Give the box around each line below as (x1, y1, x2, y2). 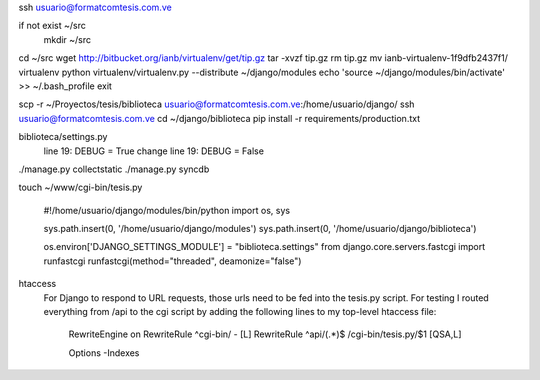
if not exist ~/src (18, 20, 87, 32)
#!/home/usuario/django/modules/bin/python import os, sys (43, 204, 290, 216)
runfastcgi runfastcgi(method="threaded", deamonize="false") (43, 255, 302, 267)
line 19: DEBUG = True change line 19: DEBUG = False (43, 145, 265, 157)
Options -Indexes (68, 346, 140, 359)
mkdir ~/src (43, 33, 92, 45)
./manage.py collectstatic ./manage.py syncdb (18, 163, 210, 175)
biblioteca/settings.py (18, 131, 108, 143)
